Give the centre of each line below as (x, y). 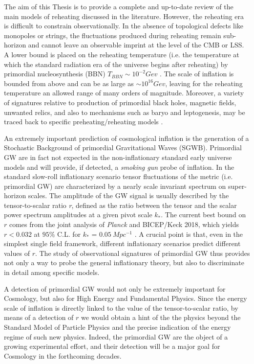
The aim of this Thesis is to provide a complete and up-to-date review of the (119, 6)
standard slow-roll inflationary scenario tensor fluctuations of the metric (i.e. (118, 176)
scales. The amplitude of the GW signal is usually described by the (128, 195)
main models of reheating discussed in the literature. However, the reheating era (124, 16)
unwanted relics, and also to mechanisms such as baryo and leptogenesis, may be (125, 112)
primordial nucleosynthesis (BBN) (55, 74)
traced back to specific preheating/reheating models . (84, 122)
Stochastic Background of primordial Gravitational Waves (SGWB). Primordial (123, 148)
